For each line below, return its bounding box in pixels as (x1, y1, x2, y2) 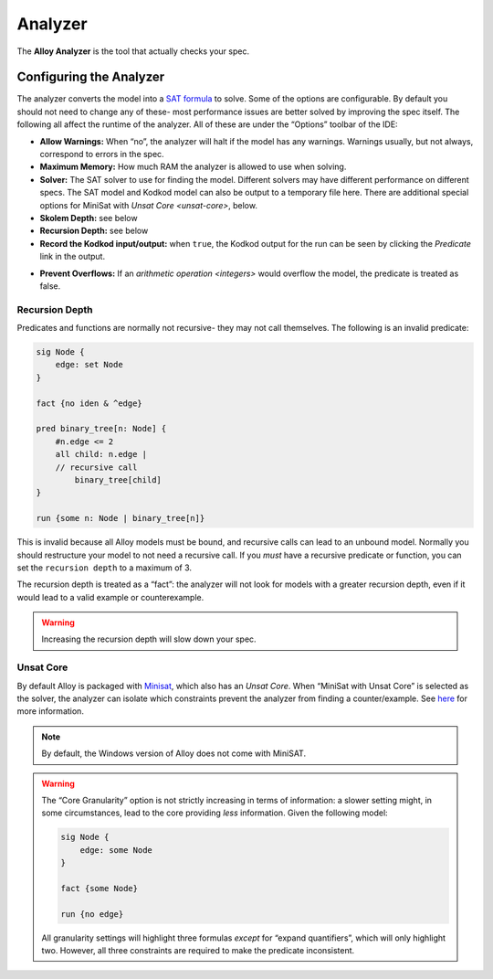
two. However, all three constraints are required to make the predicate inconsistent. (41, 945, 355, 956)
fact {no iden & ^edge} (36, 398, 143, 409)
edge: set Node (55, 359, 123, 370)
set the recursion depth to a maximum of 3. (16, 562, 192, 573)
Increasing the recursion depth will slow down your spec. (41, 633, 257, 644)
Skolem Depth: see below (39, 212, 138, 223)
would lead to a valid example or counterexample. (16, 591, 205, 602)
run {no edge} (60, 909, 124, 919)
